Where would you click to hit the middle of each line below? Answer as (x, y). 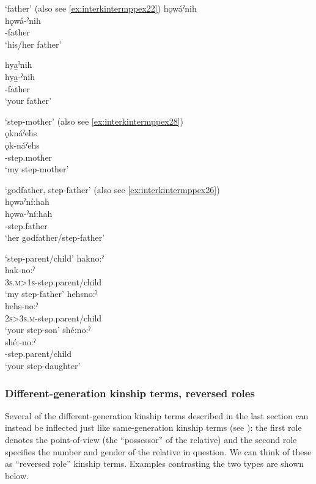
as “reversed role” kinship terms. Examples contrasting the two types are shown (155, 464)
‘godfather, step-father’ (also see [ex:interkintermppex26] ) (112, 189)
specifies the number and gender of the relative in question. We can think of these (158, 451)
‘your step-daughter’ (43, 366)
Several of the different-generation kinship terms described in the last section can (157, 415)
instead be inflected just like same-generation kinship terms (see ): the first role (153, 427)
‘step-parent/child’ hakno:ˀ (54, 258)
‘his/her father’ (33, 44)
